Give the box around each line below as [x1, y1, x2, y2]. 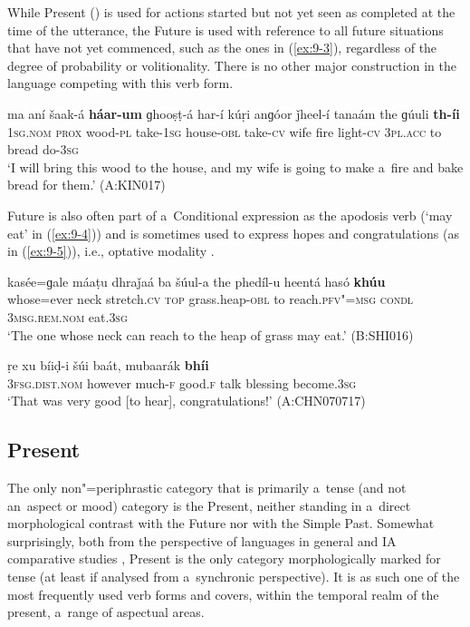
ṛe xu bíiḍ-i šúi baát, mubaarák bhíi [7, 356, 209, 375]
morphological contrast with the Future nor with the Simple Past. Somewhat [7, 514, 435, 533]
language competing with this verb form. [7, 73, 234, 93]
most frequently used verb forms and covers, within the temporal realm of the [7, 584, 439, 603]
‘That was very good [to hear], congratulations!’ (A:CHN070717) [7, 391, 366, 410]
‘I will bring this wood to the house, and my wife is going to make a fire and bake [7, 157, 464, 176]
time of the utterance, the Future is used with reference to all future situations [7, 20, 444, 39]
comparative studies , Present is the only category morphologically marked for [7, 549, 441, 568]
